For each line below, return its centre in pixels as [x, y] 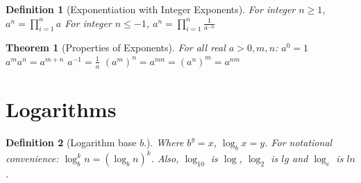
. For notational [299, 142]
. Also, [165, 158]
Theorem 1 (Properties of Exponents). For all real [116, 47]
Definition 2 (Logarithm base [71, 142]
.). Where [164, 142]
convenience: [32, 158]
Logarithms [61, 109]
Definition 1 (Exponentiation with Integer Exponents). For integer [151, 9]
